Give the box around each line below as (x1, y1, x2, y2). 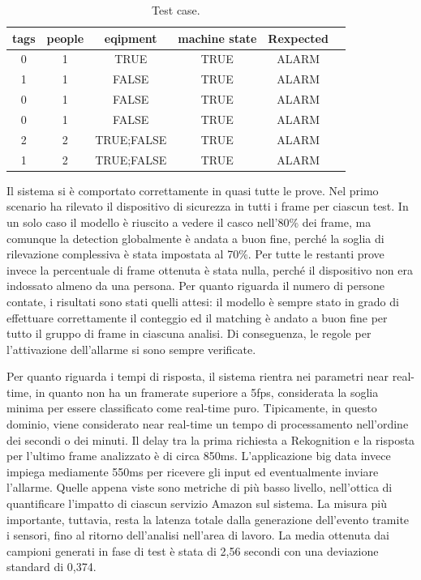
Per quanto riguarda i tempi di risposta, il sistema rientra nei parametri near (6, 368, 389, 385)
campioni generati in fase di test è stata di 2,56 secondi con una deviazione (6, 542, 379, 559)
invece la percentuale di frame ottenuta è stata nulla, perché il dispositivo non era (6, 261, 413, 278)
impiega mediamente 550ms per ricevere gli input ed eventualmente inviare (6, 463, 379, 480)
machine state (178, 29, 257, 46)
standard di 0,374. (6, 558, 97, 575)
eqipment (104, 29, 157, 46)
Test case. (152, 2, 200, 18)
